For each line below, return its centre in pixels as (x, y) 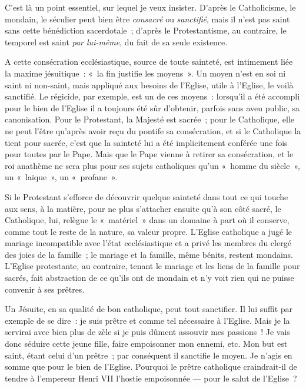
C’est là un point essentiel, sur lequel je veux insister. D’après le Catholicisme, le (150, 7)
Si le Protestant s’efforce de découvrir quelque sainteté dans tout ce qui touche (147, 196)
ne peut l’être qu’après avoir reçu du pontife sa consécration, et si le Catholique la (153, 130)
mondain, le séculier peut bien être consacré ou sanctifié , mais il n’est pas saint (147, 19)
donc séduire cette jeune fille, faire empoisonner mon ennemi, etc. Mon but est (146, 344)
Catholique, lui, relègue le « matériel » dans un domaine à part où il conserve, (147, 220)
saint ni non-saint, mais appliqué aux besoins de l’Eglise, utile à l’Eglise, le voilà (149, 84)
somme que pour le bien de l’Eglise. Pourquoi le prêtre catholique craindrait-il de (151, 367)
